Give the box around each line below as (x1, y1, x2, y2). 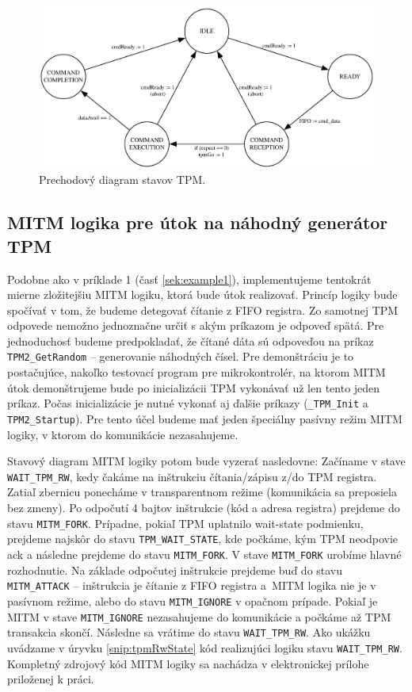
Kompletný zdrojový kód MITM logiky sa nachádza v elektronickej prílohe (7, 655, 369, 671)
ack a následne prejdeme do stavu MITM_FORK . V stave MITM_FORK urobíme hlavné (7, 545, 402, 562)
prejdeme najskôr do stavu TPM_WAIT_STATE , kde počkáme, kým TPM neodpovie (7, 530, 399, 547)
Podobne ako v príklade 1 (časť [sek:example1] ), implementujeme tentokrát (7, 270, 372, 287)
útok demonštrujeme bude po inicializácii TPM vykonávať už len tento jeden (7, 379, 380, 396)
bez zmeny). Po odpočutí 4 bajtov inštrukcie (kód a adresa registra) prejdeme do (7, 499, 400, 516)
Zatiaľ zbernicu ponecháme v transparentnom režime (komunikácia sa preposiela (7, 484, 397, 500)
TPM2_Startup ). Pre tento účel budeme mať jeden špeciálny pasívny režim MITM (7, 410, 402, 426)
